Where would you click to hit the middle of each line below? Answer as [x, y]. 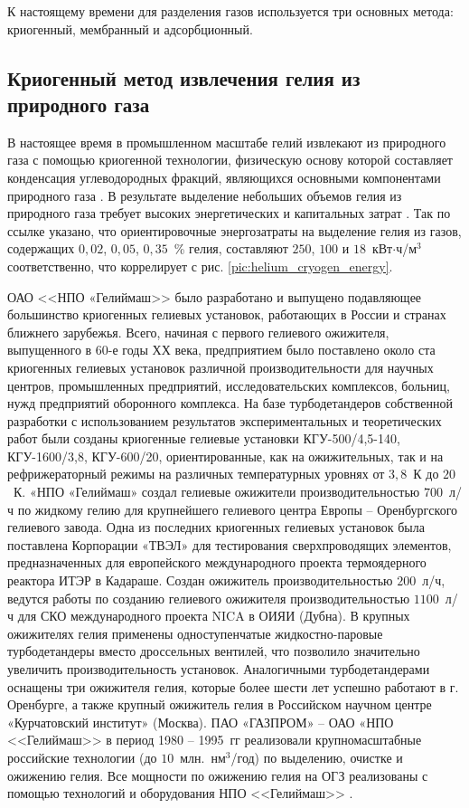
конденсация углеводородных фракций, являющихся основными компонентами [224, 177]
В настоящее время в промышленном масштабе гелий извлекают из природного [227, 142]
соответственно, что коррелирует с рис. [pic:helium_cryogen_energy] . [200, 266]
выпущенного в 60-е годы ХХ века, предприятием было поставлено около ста [221, 350]
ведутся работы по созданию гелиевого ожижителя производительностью [209, 598]
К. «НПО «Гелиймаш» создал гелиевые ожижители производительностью [216, 492]
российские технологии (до [82, 757]
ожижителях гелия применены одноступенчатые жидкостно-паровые [195, 633]
